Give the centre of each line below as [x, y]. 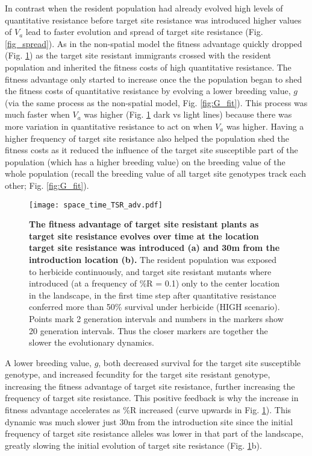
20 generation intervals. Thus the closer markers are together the [148, 330]
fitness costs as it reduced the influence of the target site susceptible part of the [151, 150]
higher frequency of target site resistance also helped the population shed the [147, 138]
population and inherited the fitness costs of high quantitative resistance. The [148, 67]
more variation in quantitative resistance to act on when [109, 126]
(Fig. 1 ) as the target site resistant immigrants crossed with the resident [138, 55]
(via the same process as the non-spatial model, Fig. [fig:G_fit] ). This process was [156, 102]
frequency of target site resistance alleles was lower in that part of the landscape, [154, 433]
